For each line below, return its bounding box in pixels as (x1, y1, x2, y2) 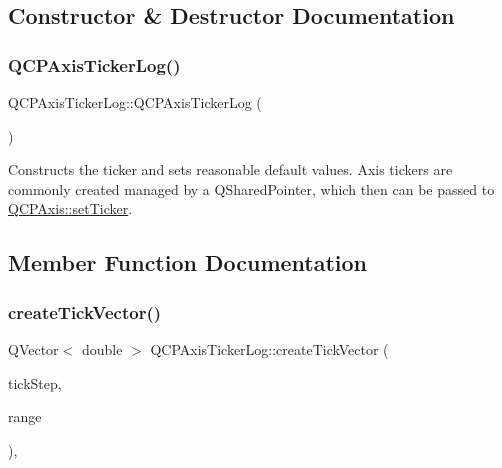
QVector (8, 338, 59, 359)
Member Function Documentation (8, 247, 368, 278)
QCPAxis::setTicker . (8, 198, 133, 219)
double (81, 338, 123, 359)
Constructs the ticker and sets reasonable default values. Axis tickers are (8, 159, 453, 180)
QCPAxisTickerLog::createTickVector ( (150, 338, 389, 359)
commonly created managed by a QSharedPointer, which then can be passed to (8, 178, 495, 199)
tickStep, (8, 372, 62, 393)
